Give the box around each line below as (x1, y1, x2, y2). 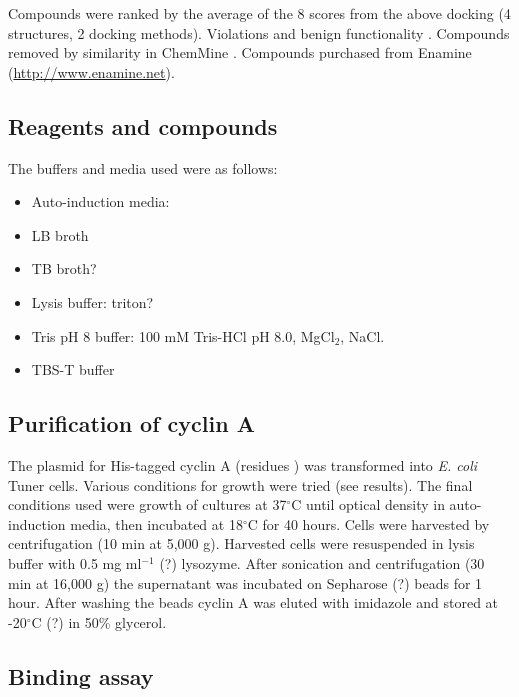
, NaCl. (340, 325, 385, 346)
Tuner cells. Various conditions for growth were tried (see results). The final (8, 474, 473, 495)
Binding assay (8, 660, 154, 691)
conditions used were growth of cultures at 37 (8, 494, 287, 515)
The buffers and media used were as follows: (8, 157, 278, 178)
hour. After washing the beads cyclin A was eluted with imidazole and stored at (8, 592, 499, 613)
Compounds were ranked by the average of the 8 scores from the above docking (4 (8, 3, 511, 23)
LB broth (31, 224, 89, 245)
